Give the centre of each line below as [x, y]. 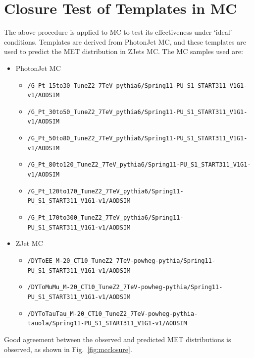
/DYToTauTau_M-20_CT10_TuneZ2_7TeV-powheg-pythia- [113, 314]
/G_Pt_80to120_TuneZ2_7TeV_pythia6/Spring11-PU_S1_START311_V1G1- [139, 165]
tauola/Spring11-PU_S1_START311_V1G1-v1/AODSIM [107, 324]
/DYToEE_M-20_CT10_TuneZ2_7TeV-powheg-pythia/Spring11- [122, 261]
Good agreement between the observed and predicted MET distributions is [118, 339]
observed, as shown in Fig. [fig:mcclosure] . [68, 349]
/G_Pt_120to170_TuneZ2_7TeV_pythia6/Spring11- [105, 191]
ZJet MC [29, 243]
